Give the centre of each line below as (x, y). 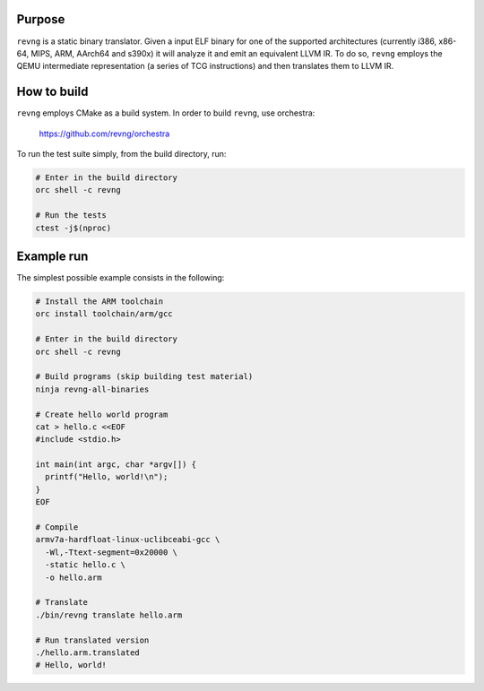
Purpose (41, 19)
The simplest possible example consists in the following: (121, 278)
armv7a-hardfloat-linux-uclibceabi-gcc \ (128, 540)
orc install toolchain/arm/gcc (104, 314)
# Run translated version (92, 640)
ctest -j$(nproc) (73, 228)
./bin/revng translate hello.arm (109, 615)
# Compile (57, 527)
